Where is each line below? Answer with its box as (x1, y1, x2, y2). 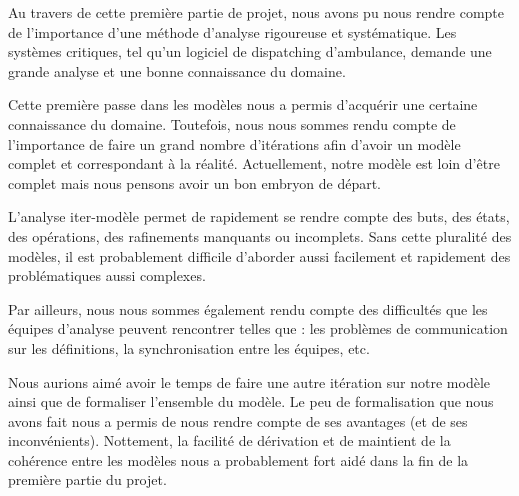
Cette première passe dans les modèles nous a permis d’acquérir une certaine (8, 94, 478, 115)
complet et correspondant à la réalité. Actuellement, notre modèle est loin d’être (8, 153, 500, 174)
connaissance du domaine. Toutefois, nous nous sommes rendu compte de (8, 113, 456, 134)
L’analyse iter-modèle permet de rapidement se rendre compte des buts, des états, (8, 206, 510, 227)
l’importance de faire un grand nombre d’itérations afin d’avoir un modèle (8, 133, 461, 154)
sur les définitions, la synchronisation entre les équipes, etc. (8, 337, 370, 358)
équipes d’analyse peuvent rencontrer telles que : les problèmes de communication (8, 318, 508, 339)
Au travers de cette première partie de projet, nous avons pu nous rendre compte (8, 2, 505, 22)
